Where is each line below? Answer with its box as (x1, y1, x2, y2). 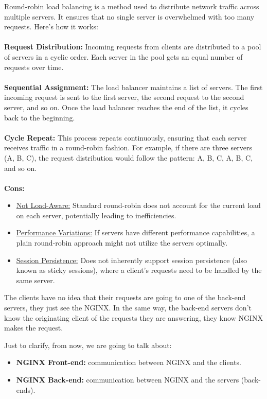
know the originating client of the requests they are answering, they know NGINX (4, 312, 263, 323)
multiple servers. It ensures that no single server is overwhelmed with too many (4, 11, 255, 22)
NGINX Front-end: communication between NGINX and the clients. (16, 357, 241, 368)
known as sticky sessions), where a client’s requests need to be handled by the (16, 265, 262, 275)
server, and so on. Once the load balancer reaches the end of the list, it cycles (4, 101, 248, 112)
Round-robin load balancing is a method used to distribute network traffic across (4, 1, 259, 11)
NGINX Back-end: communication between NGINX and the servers (16, 374, 239, 385)
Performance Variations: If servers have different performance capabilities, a (16, 227, 255, 238)
